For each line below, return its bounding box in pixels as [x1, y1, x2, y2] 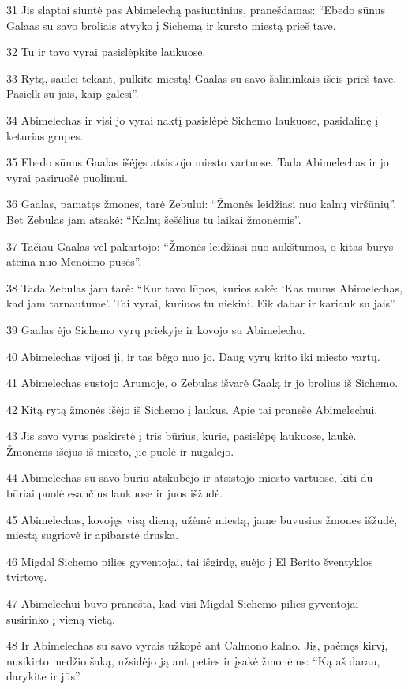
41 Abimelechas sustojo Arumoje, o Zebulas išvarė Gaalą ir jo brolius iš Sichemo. [6, 374, 399, 391]
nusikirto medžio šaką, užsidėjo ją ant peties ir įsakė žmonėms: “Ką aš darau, [6, 652, 380, 669]
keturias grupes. [6, 127, 84, 143]
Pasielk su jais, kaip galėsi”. [6, 85, 139, 102]
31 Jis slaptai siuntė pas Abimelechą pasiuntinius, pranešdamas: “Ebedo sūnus [6, 2, 385, 17]
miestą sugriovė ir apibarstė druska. [6, 527, 179, 543]
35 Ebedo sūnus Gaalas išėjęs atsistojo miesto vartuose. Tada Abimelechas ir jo [6, 154, 389, 170]
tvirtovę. [6, 568, 47, 585]
